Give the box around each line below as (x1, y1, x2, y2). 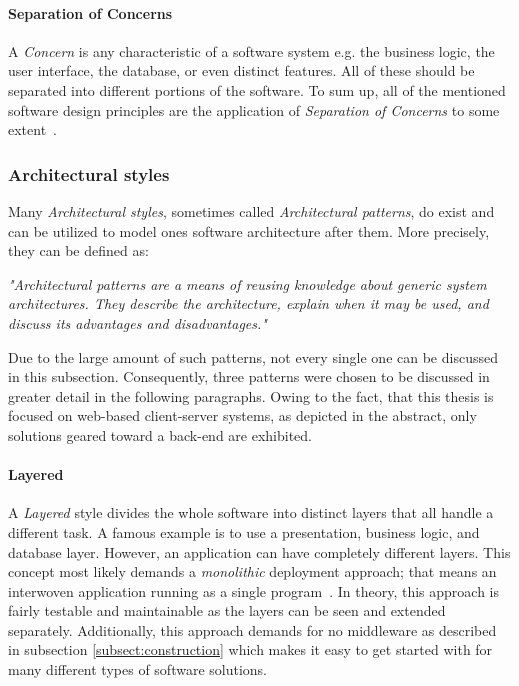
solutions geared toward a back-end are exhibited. (8, 424, 312, 445)
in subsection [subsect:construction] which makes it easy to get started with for (8, 639, 493, 660)
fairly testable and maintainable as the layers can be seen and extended (8, 600, 446, 621)
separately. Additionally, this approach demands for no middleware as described (8, 619, 497, 640)
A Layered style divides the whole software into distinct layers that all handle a (8, 502, 494, 523)
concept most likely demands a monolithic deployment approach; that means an (8, 561, 497, 582)
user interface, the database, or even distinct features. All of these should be (8, 60, 475, 81)
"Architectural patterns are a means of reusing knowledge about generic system (8, 273, 487, 294)
